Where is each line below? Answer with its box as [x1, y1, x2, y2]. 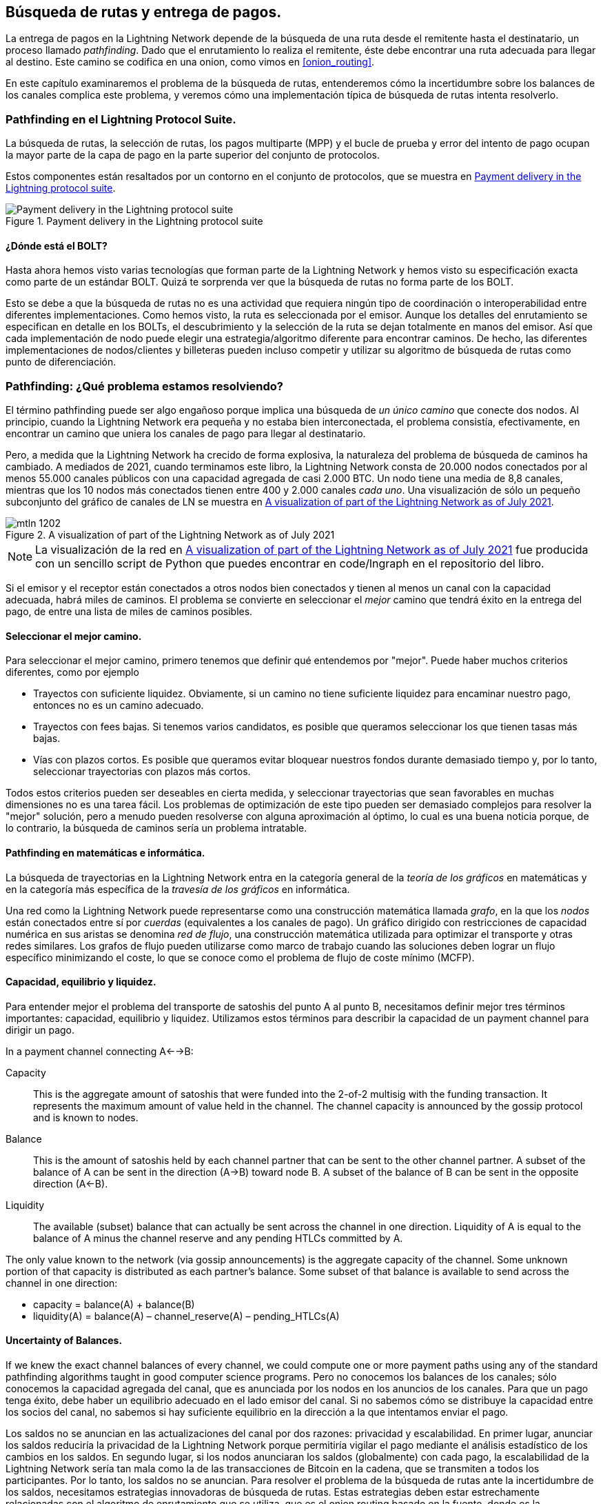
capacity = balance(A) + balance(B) [33, 1298, 195, 1310]
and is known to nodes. [33, 1111, 139, 1123]
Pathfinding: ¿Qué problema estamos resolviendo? [6, 379, 283, 393]
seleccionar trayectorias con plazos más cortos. [33, 765, 251, 778]
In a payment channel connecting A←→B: [6, 1045, 194, 1057]
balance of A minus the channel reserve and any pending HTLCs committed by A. [33, 1232, 403, 1244]
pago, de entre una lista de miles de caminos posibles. [6, 605, 253, 618]
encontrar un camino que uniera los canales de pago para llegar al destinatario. [6, 428, 366, 440]
